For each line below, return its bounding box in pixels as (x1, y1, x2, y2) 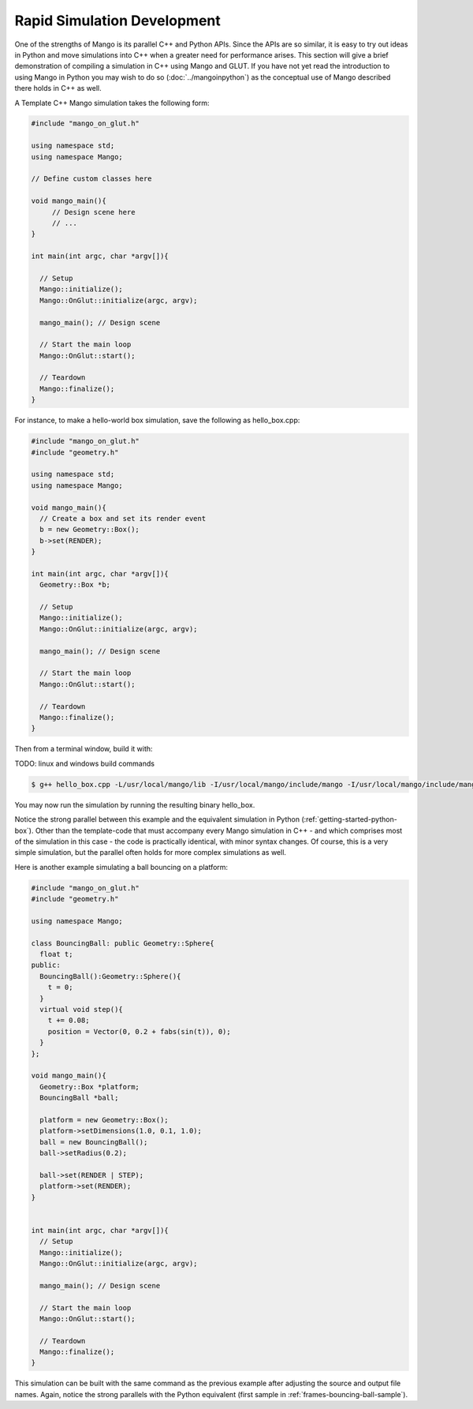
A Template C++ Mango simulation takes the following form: (14, 98, 210, 107)
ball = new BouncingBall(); (39, 1137, 148, 1146)
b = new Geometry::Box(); (39, 525, 140, 534)
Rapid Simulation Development (14, 12, 221, 29)
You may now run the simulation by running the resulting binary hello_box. (14, 800, 255, 809)
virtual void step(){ (39, 1005, 124, 1014)
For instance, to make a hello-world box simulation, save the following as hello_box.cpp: (14, 415, 300, 425)
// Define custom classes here (31, 174, 153, 183)
